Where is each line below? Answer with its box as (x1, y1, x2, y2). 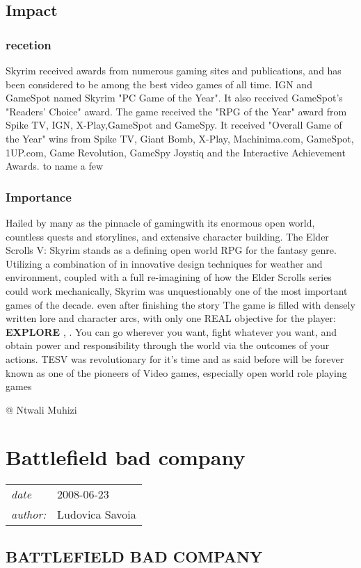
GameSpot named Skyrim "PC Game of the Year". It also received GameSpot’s (6, 90, 343, 105)
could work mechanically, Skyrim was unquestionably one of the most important (6, 283, 348, 298)
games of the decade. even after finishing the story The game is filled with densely (6, 297, 355, 311)
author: (11, 506, 47, 523)
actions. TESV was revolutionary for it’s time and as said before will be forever (6, 351, 344, 366)
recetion (6, 35, 51, 53)
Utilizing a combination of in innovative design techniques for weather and (6, 256, 323, 270)
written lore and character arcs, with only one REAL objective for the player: (6, 311, 336, 325)
